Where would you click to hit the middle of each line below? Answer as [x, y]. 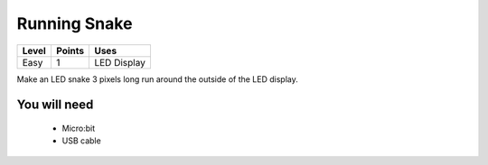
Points [70, 50]
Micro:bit [79, 128]
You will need [55, 105]
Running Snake [75, 23]
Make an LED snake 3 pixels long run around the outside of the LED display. [157, 79]
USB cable [81, 141]
